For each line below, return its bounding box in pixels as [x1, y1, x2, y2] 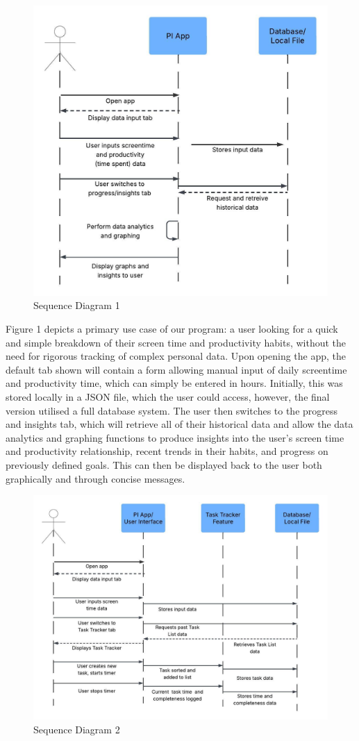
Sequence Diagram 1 [33, 298, 120, 313]
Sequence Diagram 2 [33, 722, 120, 736]
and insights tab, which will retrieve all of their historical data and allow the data [6, 417, 353, 431]
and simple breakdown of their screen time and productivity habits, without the [6, 335, 347, 349]
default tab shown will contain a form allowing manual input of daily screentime [6, 362, 347, 376]
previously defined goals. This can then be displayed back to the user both [6, 457, 322, 472]
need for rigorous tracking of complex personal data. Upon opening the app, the [6, 349, 347, 363]
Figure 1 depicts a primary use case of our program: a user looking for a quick [6, 321, 338, 335]
